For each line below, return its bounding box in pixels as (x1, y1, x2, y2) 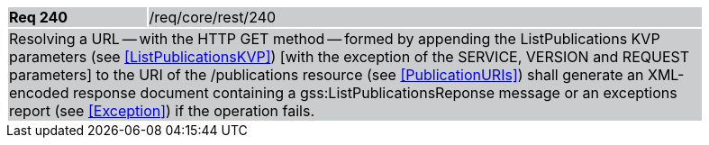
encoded (9, 84, 69, 102)
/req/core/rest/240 (149, 8, 277, 26)
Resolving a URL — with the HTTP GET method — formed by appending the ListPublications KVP (9, 30, 660, 48)
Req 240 (9, 8, 68, 26)
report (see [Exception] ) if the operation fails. (9, 102, 315, 120)
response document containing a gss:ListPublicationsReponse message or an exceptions (72, 84, 677, 102)
